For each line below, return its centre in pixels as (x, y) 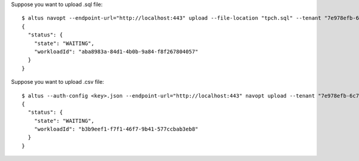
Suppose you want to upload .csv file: (57, 82)
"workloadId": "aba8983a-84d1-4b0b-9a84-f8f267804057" (116, 51)
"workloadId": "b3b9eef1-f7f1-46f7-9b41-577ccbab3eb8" (116, 129)
